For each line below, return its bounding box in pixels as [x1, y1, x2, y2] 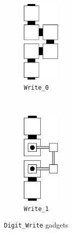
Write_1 [24, 205, 49, 212]
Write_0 [24, 84, 49, 92]
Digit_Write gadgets [4, 219, 69, 230]
